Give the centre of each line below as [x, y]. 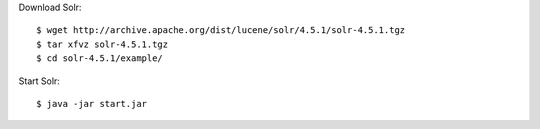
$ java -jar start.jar [92, 103]
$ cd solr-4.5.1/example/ [100, 58]
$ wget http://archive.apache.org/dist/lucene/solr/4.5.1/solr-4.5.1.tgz [221, 30]
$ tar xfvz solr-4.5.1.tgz [102, 44]
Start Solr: [39, 81]
